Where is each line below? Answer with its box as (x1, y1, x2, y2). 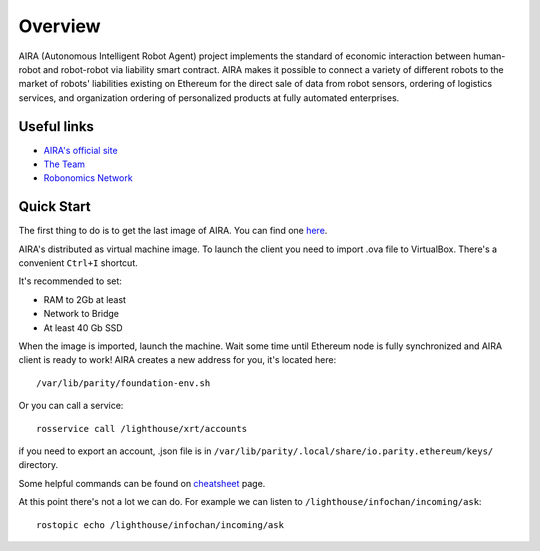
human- (473, 50, 506, 62)
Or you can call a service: (18, 400, 124, 412)
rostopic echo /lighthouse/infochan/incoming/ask (36, 519, 285, 530)
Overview (18, 15, 101, 37)
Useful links (18, 118, 95, 135)
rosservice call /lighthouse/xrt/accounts (36, 423, 248, 434)
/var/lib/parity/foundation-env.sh (36, 377, 211, 389)
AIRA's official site (43, 144, 119, 156)
